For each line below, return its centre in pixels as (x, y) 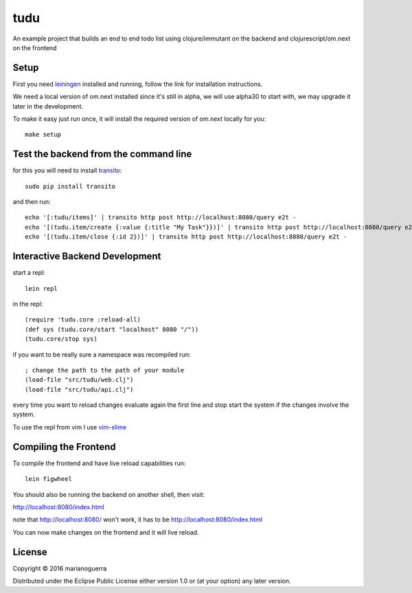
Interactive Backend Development (87, 257)
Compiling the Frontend (64, 447)
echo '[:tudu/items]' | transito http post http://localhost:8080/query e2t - (161, 217)
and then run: (32, 202)
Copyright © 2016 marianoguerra (60, 568)
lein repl (41, 288)
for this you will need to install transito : (67, 170)
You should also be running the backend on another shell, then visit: (109, 494)
